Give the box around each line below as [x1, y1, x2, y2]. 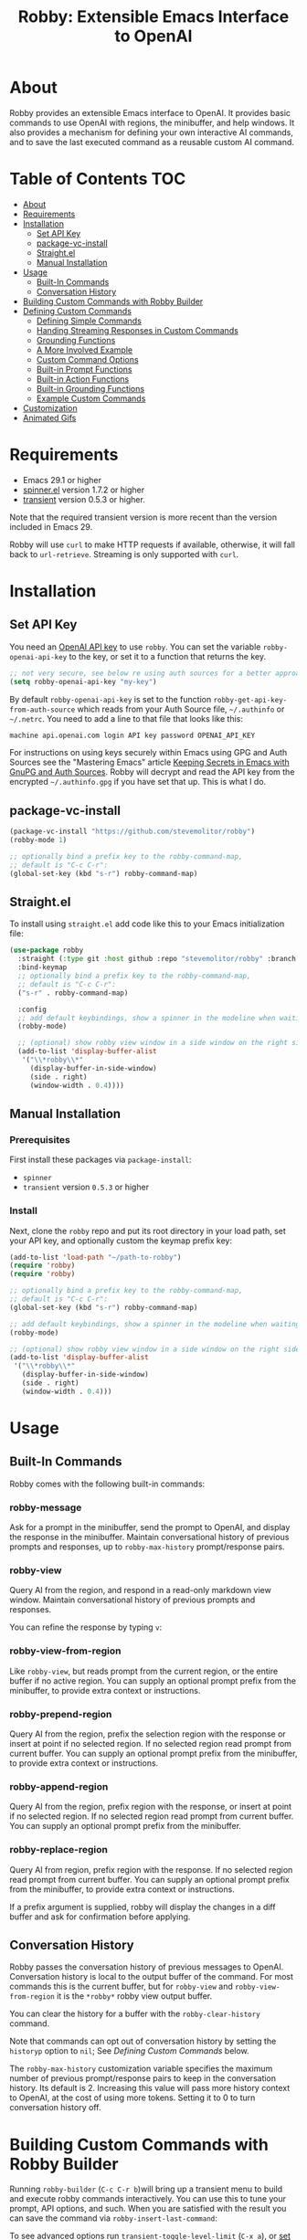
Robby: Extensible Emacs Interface [17, 6, 290, 27]
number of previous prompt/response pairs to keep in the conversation [9, 2073, 277, 2084]
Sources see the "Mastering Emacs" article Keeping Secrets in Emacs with [9, 756, 290, 768]
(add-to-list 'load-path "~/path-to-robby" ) [9, 1252, 182, 1262]
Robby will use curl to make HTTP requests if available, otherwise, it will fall [9, 539, 295, 550]
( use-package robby [9, 946, 84, 956]
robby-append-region [9, 1780, 109, 1792]
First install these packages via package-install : [9, 1154, 192, 1166]
